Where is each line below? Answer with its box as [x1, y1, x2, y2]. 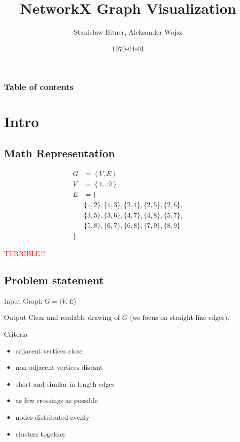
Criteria [4, 329, 28, 339]
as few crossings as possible [15, 395, 98, 405]
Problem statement [4, 272, 104, 288]
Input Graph [4, 295, 42, 306]
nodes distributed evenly [15, 411, 90, 422]
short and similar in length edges [15, 378, 115, 389]
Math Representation [4, 145, 115, 160]
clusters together [15, 428, 66, 439]
